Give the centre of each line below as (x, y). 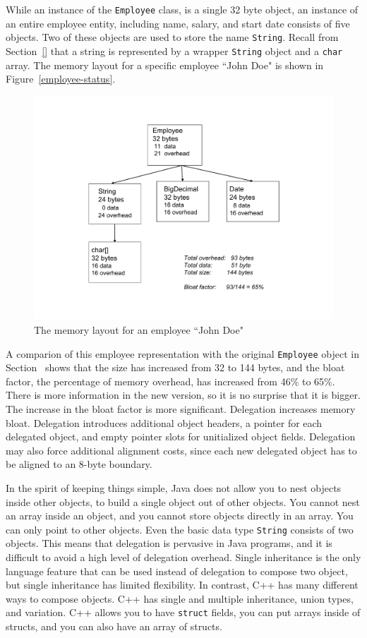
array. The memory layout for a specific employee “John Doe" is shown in (165, 65)
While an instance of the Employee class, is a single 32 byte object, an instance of (182, 9)
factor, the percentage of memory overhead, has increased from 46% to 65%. (170, 381)
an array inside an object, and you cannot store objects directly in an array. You (180, 516)
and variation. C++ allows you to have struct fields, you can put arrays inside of (183, 612)
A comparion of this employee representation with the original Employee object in (182, 353)
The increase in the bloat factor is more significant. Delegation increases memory (181, 408)
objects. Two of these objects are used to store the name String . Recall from (172, 37)
